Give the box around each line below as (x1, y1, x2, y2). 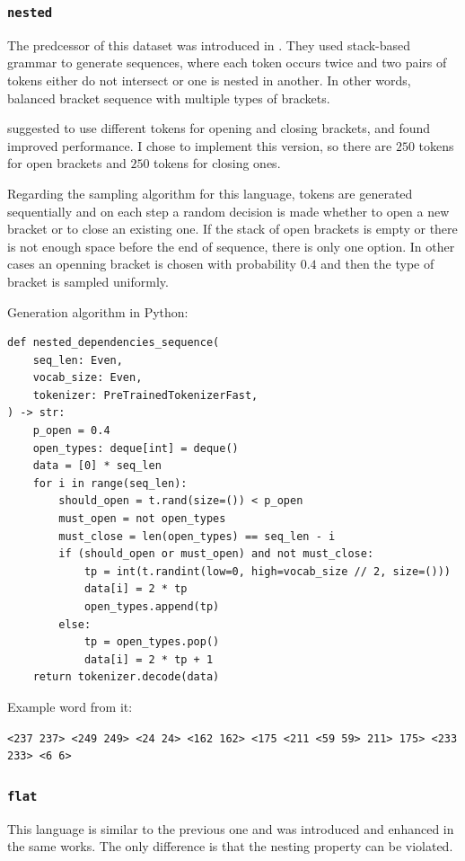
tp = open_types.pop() (83, 635, 220, 649)
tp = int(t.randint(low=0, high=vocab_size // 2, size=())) (83, 564, 451, 578)
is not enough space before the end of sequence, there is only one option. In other (7, 236, 455, 255)
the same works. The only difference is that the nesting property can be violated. (7, 837, 453, 856)
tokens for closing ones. (154, 154, 281, 173)
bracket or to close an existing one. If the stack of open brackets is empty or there (7, 219, 458, 238)
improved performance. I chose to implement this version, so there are (7, 136, 392, 155)
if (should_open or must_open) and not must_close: (58, 547, 374, 561)
